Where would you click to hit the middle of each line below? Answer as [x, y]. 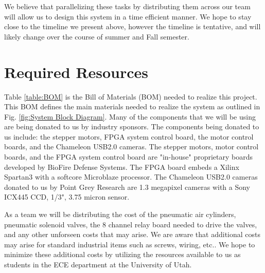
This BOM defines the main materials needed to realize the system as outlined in [132, 106]
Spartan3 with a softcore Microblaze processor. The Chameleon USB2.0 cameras [131, 177]
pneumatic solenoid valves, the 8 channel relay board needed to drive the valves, [131, 224]
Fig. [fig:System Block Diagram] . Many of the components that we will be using [130, 116]
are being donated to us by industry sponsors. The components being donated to [132, 126]
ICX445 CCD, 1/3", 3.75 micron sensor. [67, 197]
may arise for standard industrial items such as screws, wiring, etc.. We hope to [130, 244]
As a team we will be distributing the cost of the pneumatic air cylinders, [120, 214]
